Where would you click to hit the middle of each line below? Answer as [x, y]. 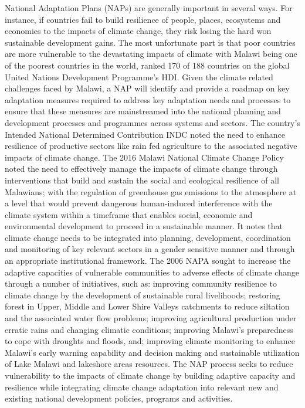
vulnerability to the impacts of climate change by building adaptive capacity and [150, 375]
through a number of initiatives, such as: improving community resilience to [141, 283]
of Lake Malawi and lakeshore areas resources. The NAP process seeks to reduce [149, 364]
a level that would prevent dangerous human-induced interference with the [139, 203]
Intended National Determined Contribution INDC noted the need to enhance [145, 134]
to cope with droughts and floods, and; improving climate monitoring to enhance [150, 341]
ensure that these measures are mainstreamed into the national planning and [143, 111]
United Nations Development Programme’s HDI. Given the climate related [139, 76]
